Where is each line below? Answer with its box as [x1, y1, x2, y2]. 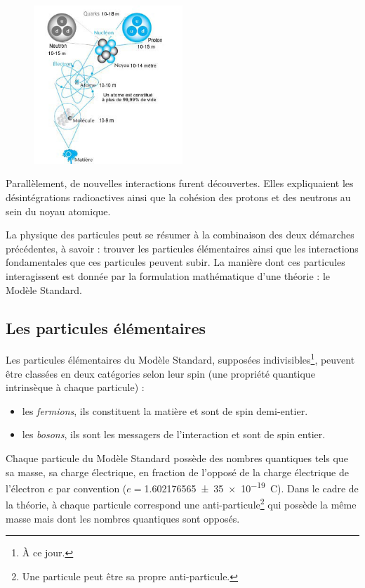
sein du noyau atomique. [6, 203, 111, 218]
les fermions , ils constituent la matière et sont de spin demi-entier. [22, 403, 308, 418]
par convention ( [55, 480, 127, 495]
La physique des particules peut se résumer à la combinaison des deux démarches [6, 227, 354, 242]
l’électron [6, 480, 46, 495]
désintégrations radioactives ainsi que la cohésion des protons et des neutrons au [6, 189, 351, 204]
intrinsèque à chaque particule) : [6, 380, 145, 395]
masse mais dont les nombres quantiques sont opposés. [6, 511, 240, 525]
